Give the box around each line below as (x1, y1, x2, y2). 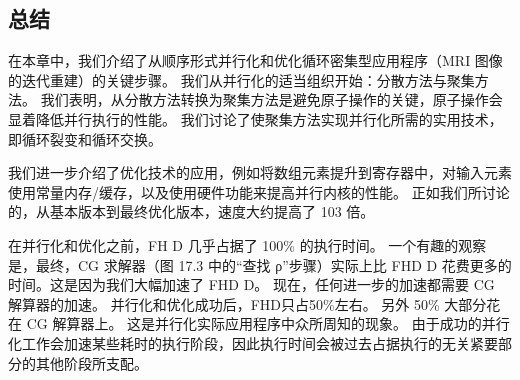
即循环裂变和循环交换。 (8, 128, 162, 149)
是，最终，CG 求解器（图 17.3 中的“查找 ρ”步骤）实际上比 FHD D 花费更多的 (8, 254, 512, 275)
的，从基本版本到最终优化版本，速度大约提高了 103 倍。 (8, 201, 375, 222)
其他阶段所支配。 (35, 352, 148, 373)
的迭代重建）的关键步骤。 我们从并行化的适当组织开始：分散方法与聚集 (8, 69, 475, 90)
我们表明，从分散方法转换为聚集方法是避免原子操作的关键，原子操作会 (40, 89, 503, 110)
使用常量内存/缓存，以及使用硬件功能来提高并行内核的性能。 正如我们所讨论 (8, 181, 510, 202)
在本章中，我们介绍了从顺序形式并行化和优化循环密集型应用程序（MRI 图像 (8, 50, 503, 71)
